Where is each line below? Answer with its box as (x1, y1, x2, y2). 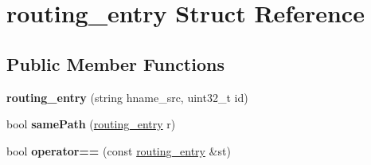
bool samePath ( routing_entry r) (6, 116, 176, 132)
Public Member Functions (6, 51, 225, 76)
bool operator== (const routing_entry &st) (6, 142, 231, 159)
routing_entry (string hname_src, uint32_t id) (6, 88, 248, 105)
